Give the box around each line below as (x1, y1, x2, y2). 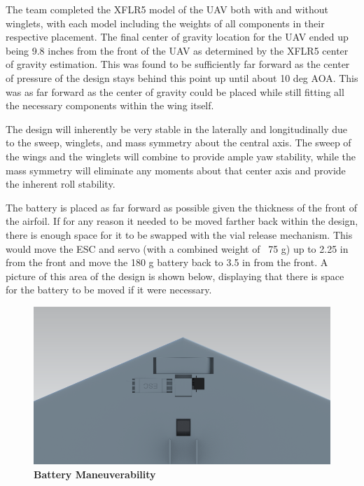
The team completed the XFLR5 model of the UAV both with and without (6, 2, 329, 16)
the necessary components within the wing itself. (6, 98, 214, 113)
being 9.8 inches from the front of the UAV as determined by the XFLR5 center (6, 43, 349, 57)
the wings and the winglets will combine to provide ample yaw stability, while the (6, 148, 356, 163)
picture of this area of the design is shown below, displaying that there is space (6, 268, 344, 283)
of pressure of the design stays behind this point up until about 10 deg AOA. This (6, 70, 358, 85)
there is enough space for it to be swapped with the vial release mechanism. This (6, 227, 353, 242)
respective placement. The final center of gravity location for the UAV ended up (6, 29, 349, 44)
